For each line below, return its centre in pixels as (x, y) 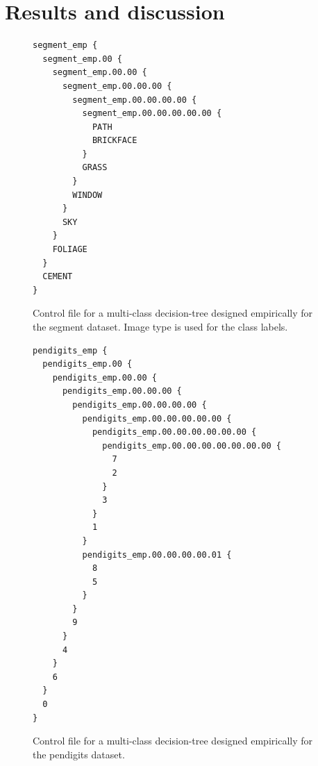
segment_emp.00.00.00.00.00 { (152, 114)
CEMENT (58, 277)
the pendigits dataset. (79, 754)
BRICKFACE (115, 141)
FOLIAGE (70, 250)
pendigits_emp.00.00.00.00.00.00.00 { (192, 446)
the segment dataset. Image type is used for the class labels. (160, 326)
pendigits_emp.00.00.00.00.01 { (157, 555)
